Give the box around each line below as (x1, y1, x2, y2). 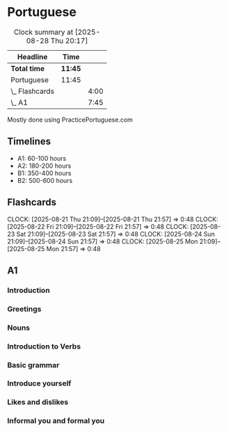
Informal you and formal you (7, 416, 105, 426)
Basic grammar (7, 360, 60, 369)
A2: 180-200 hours (17, 161, 72, 170)
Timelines (7, 136, 51, 147)
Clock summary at (13, 27, 74, 37)
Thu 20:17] (50, 35, 88, 45)
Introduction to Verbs (7, 342, 81, 351)
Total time (10, 63, 45, 73)
